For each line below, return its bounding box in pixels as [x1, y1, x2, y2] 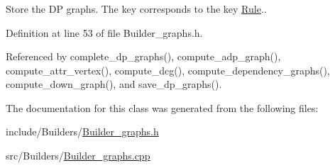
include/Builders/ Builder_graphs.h [6, 124, 159, 139]
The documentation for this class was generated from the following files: [6, 100, 319, 115]
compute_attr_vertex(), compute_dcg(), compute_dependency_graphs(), [6, 62, 330, 77]
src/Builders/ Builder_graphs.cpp [6, 148, 150, 163]
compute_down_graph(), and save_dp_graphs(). [6, 77, 222, 91]
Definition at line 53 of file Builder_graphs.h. [6, 25, 203, 40]
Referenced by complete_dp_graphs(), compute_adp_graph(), [6, 49, 281, 64]
